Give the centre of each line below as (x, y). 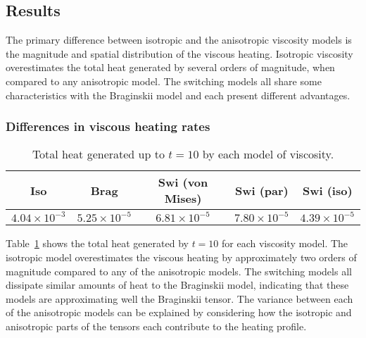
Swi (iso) (327, 190)
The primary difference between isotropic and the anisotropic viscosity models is (179, 40)
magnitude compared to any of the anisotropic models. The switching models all (179, 271)
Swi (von (183, 182)
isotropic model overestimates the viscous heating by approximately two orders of (181, 257)
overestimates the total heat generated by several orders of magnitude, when (170, 67)
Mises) (183, 199)
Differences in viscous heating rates (108, 126)
